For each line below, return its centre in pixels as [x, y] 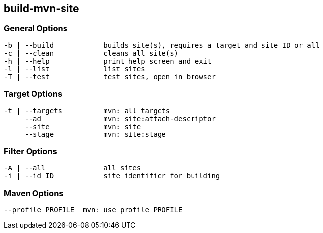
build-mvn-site [42, 9]
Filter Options [31, 151]
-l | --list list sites [75, 69]
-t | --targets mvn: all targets [87, 111]
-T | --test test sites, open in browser [110, 77]
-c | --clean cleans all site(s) [91, 53]
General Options [36, 28]
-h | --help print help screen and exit [108, 61]
